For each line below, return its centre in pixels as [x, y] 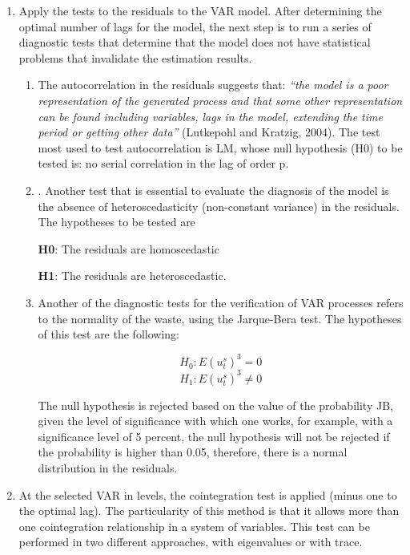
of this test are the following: [109, 334]
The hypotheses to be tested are [117, 222]
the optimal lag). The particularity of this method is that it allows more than [209, 510]
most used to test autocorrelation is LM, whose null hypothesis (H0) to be [220, 147]
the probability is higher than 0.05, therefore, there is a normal [193, 452]
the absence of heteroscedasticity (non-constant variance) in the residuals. [219, 206]
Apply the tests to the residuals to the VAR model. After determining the [200, 10]
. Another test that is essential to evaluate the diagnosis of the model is [213, 190]
